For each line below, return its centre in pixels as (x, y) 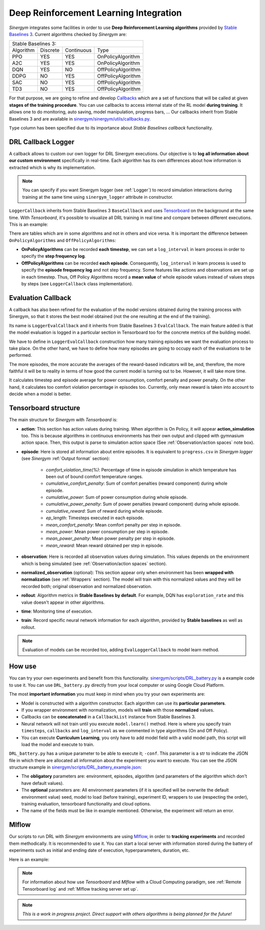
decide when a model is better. (40, 394)
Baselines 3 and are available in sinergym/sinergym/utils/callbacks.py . (80, 119)
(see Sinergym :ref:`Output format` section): (66, 459)
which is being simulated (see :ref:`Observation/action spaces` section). (94, 563)
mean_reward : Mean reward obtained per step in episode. (105, 545)
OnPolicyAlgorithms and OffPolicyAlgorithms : (63, 240)
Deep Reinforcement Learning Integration (95, 13)
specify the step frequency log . (53, 256)
